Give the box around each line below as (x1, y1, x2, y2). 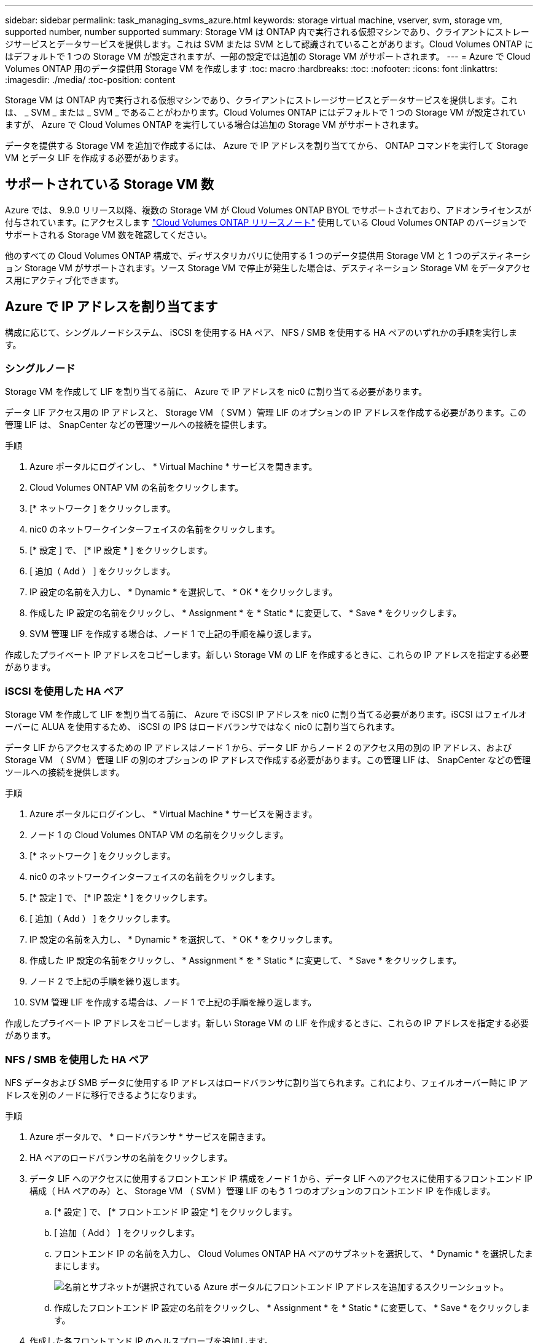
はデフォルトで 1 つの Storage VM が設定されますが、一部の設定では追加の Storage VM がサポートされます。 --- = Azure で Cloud (5, 51, 531, 61)
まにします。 (54, 1260, 105, 1271)
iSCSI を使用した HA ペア (5, 684, 124, 697)
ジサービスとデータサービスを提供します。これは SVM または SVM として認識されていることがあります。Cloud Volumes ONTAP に (5, 39, 533, 49)
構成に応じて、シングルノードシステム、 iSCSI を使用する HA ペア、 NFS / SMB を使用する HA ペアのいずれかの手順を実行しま (5, 327, 517, 338)
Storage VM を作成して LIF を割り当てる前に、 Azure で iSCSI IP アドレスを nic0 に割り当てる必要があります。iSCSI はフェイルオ (5, 709, 527, 720)
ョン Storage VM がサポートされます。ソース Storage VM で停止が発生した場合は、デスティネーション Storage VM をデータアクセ (5, 262, 531, 273)
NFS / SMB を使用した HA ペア (5, 1053, 149, 1066)
